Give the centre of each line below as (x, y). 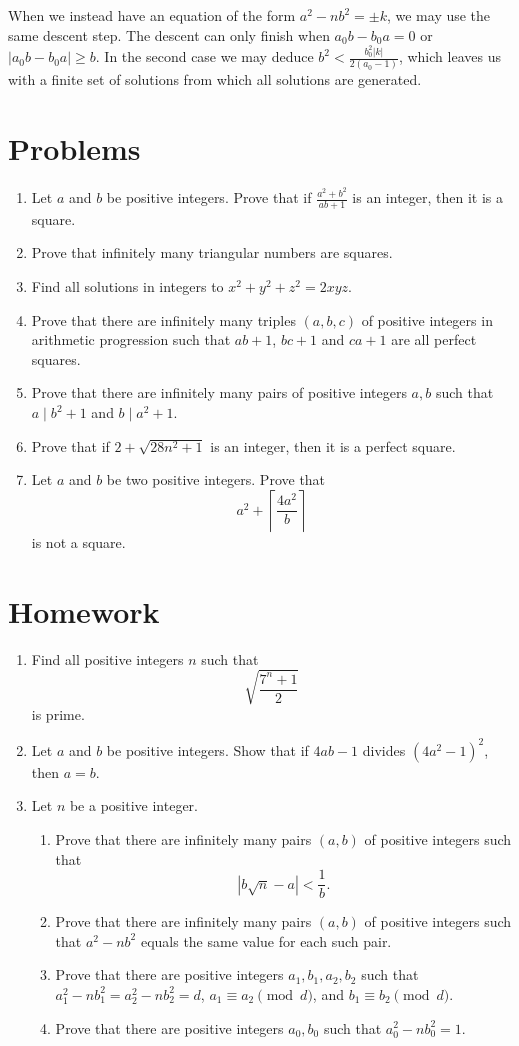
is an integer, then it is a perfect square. (333, 445)
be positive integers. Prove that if (209, 197)
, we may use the (438, 15)
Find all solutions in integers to (127, 286)
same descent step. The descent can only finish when (169, 34)
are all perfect (434, 339)
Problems (74, 148)
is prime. (58, 713)
